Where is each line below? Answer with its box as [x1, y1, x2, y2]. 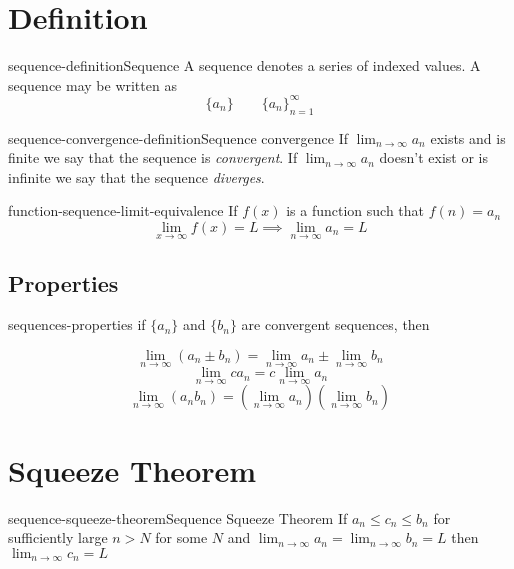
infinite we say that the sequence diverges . [8, 166, 265, 187]
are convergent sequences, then [241, 314, 430, 335]
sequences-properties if [8, 314, 146, 335]
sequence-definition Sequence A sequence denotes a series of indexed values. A [8, 55, 481, 76]
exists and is [430, 127, 506, 148]
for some [155, 527, 208, 548]
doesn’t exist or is [379, 147, 488, 168]
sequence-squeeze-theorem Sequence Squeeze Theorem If [8, 507, 348, 528]
